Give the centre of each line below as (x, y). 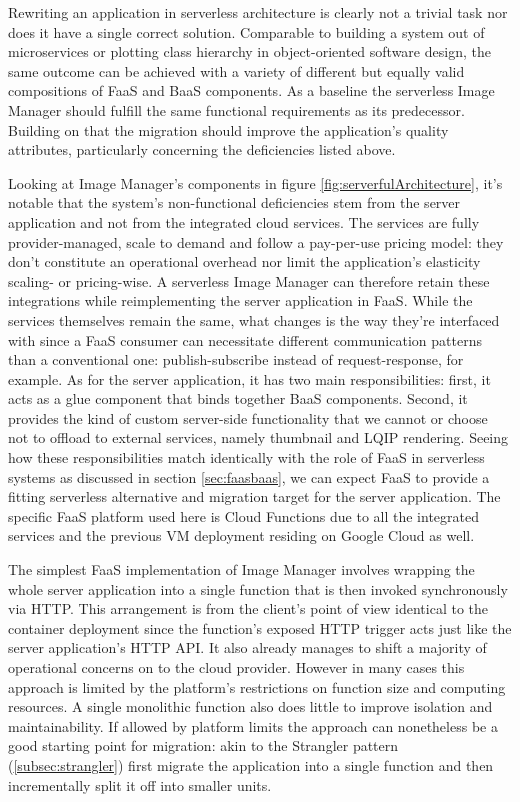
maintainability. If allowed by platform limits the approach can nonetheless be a (253, 725)
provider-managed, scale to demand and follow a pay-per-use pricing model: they (256, 241)
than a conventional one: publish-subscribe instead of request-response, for (236, 359)
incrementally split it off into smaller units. (140, 784)
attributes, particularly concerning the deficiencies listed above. (202, 149)
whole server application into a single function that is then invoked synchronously (258, 588)
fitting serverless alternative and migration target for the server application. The (254, 496)
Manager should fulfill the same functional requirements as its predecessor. (236, 109)
